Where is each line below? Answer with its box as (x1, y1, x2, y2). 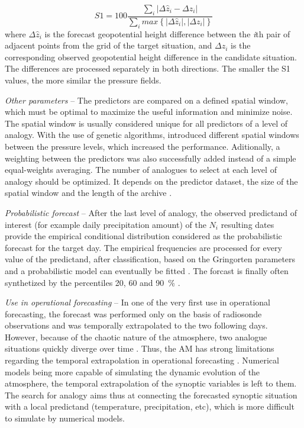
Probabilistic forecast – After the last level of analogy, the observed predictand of (5, 206, 297, 218)
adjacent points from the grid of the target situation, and (5, 39, 212, 52)
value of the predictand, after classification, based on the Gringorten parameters (5, 253, 296, 265)
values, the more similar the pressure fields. (5, 74, 161, 86)
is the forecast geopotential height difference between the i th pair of (44, 27, 290, 40)
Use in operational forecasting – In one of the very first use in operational (5, 296, 270, 308)
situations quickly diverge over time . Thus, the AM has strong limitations (5, 342, 274, 355)
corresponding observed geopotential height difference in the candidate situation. (5, 50, 297, 63)
